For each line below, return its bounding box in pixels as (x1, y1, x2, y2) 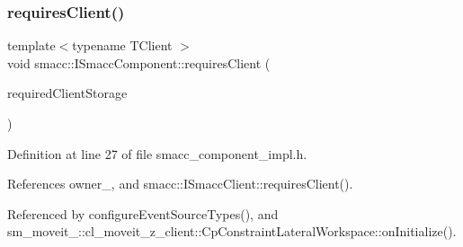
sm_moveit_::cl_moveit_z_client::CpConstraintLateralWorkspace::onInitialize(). (7, 222, 457, 241)
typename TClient (72, 36, 173, 55)
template (7, 36, 56, 55)
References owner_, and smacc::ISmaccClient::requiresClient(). (7, 174, 353, 193)
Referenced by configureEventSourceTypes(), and (7, 204, 279, 223)
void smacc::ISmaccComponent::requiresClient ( (7, 53, 271, 72)
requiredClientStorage (7, 84, 128, 102)
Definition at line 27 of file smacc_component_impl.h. (7, 144, 307, 163)
